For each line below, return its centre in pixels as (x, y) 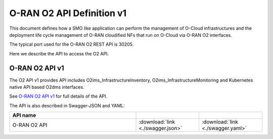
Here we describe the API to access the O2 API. (59, 53)
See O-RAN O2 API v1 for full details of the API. (58, 96)
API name (24, 115)
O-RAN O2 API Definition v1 (68, 13)
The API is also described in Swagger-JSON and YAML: (67, 105)
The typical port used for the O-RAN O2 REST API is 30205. (72, 44)
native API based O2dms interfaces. (47, 87)
